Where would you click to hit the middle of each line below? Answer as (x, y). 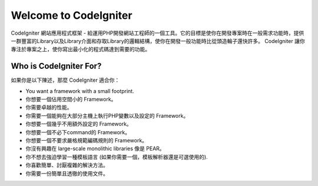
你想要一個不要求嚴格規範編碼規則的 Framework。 (86, 140)
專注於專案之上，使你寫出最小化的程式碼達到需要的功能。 (80, 49)
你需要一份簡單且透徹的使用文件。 (67, 173)
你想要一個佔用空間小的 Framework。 (71, 99)
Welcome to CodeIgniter (72, 15)
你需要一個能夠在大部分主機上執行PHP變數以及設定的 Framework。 (107, 115)
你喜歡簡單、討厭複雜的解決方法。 (67, 165)
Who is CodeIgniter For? (56, 66)
